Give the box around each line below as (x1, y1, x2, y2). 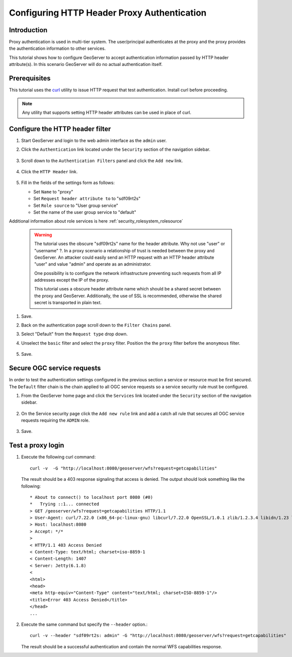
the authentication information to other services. (9, 45, 106, 51)
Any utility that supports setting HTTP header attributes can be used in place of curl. (22, 109, 192, 115)
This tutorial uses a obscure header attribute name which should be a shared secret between (34, 286, 221, 292)
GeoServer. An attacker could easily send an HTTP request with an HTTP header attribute (34, 254, 214, 260)
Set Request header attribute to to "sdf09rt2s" (33, 196, 141, 202)
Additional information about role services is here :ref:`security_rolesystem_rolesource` (9, 218, 183, 224)
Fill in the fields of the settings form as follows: (21, 180, 115, 185)
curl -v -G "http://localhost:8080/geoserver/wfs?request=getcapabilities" (30, 465, 218, 471)
